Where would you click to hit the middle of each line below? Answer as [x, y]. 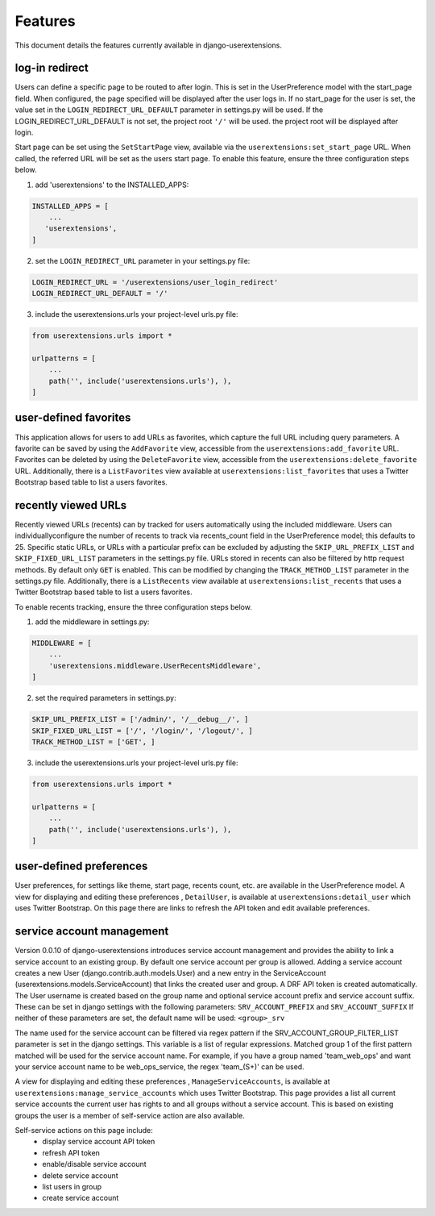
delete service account [80, 1175]
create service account [81, 1198]
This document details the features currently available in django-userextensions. [148, 45]
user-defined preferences [81, 866]
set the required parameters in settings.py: [106, 698]
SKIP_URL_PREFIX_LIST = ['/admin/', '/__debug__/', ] [140, 719]
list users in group [72, 1186]
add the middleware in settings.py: [92, 622]
